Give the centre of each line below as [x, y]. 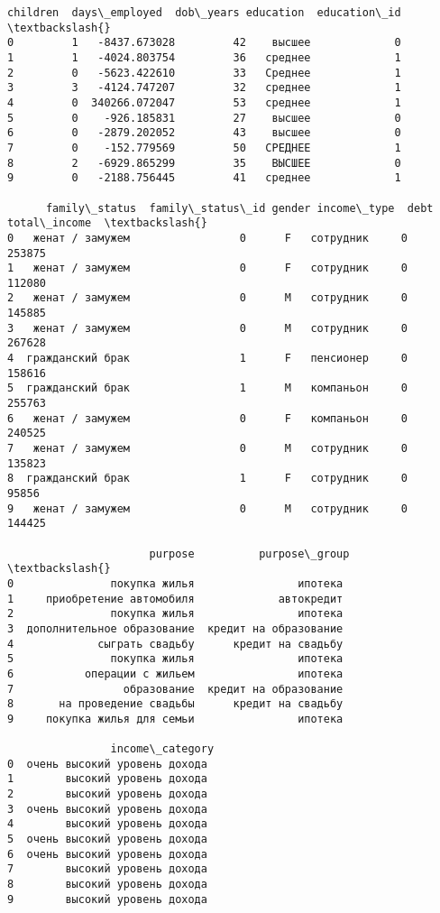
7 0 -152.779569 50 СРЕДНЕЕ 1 [204, 148]
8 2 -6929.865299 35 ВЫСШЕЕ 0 [204, 163]
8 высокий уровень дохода [107, 885]
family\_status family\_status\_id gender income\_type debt [239, 208]
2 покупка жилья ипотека [175, 614]
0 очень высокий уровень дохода [107, 764]
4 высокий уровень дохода [107, 824]
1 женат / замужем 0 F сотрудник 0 [207, 268]
